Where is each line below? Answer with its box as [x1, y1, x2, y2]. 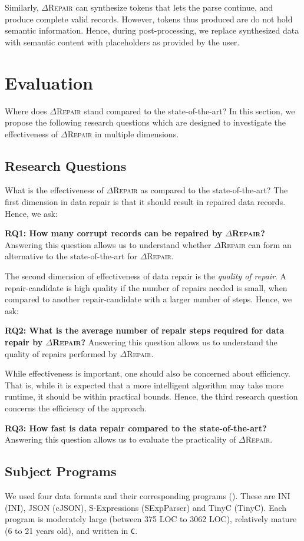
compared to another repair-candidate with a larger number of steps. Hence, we [5, 293, 292, 305]
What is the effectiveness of [5, 184, 104, 196]
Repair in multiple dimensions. [67, 127, 179, 140]
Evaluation [5, 70, 93, 94]
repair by [5, 336, 43, 348]
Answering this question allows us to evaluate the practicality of [5, 433, 236, 446]
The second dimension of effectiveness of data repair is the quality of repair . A [5, 270, 287, 282]
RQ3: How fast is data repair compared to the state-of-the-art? [5, 421, 267, 434]
